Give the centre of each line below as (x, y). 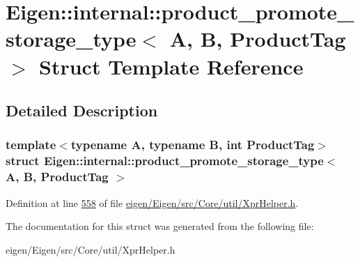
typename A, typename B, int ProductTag (193, 145)
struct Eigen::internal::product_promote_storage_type (165, 161)
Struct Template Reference (171, 66)
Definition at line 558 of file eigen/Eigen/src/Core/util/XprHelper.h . (152, 202)
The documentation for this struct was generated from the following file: (160, 226)
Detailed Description (82, 110)
